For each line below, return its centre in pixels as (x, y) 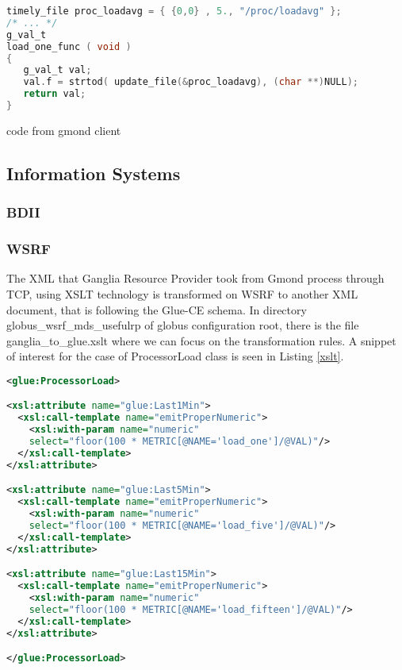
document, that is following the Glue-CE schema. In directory (157, 309)
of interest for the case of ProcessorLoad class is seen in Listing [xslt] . (175, 356)
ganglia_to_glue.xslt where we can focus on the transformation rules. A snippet (201, 340)
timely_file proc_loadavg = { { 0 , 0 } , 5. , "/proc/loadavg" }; (174, 11)
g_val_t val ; (57, 70)
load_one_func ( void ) (69, 46)
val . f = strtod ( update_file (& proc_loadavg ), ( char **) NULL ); (191, 82)
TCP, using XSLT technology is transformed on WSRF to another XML (182, 293)
